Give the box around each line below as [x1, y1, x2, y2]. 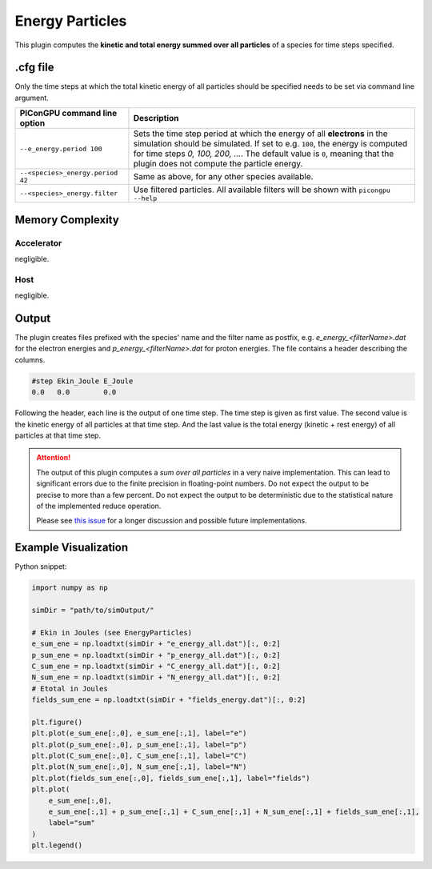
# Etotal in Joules [31, 684, 108, 693]
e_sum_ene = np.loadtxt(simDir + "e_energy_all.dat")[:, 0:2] [31, 639, 281, 648]
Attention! [36, 453, 71, 463]
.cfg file [14, 61, 54, 74]
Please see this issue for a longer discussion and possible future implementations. [36, 516, 307, 526]
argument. [14, 93, 50, 102]
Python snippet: [14, 562, 67, 571]
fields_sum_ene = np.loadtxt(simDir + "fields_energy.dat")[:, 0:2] [31, 695, 306, 704]
